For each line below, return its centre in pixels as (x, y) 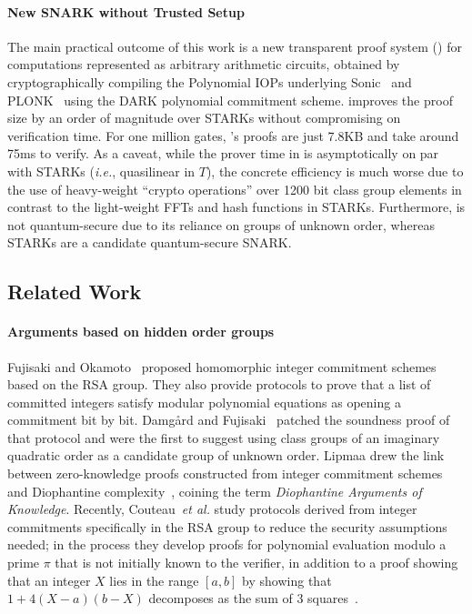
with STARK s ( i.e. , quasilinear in (101, 171)
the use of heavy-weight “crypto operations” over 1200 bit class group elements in (235, 189)
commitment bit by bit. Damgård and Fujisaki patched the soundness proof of (229, 420)
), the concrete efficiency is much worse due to (335, 171)
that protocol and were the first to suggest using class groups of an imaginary (224, 437)
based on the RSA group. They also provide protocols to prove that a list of (219, 384)
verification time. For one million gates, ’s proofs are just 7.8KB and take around (233, 135)
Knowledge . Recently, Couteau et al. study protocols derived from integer (212, 509)
